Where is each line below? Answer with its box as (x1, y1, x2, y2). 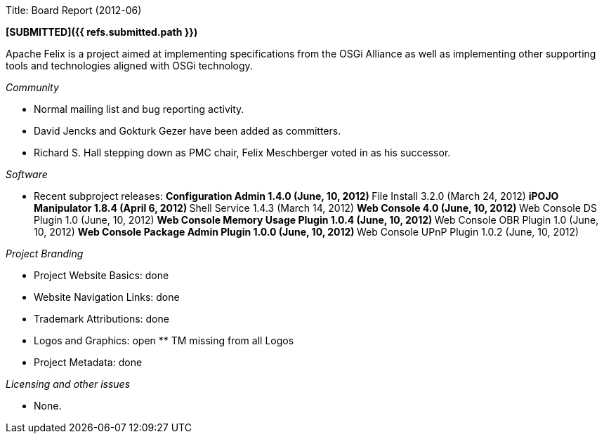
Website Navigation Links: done (34, 291, 180, 303)
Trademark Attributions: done (34, 313, 169, 325)
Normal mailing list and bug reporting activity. (34, 103, 244, 115)
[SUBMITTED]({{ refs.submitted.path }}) (6, 26, 198, 38)
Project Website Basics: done (34, 269, 169, 281)
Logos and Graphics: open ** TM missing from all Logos (34, 335, 294, 346)
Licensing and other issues (6, 378, 131, 390)
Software (6, 168, 48, 180)
